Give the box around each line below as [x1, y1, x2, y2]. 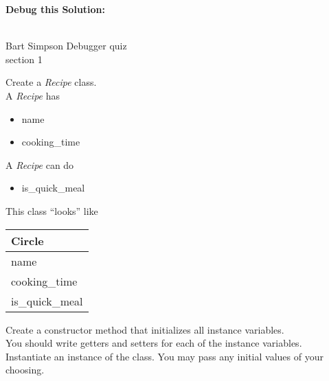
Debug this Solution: [5, 2, 106, 16]
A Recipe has [5, 88, 60, 102]
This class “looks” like [5, 203, 98, 218]
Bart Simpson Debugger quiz [5, 38, 127, 53]
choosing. [5, 362, 45, 377]
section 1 [5, 51, 43, 66]
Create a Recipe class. [5, 75, 97, 89]
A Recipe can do [5, 157, 74, 172]
